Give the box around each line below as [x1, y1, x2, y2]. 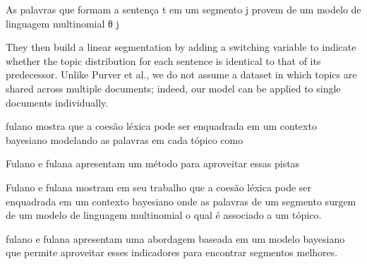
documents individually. [6, 95, 109, 109]
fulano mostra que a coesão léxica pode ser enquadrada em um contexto [6, 119, 317, 133]
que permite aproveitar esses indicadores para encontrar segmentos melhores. [6, 245, 338, 260]
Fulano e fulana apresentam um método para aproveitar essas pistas [6, 156, 300, 171]
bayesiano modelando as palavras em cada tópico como [6, 132, 243, 147]
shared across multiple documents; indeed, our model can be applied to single [6, 80, 341, 95]
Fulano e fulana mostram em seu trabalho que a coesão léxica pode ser [6, 179, 312, 194]
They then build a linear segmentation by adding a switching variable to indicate [6, 40, 356, 54]
